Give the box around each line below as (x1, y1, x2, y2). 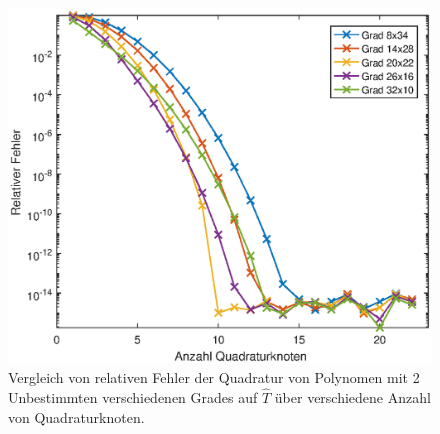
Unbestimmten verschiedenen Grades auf (8, 387, 258, 408)
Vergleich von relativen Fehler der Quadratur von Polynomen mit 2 (8, 367, 420, 388)
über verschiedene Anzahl (274, 387, 431, 408)
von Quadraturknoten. (8, 406, 145, 427)
